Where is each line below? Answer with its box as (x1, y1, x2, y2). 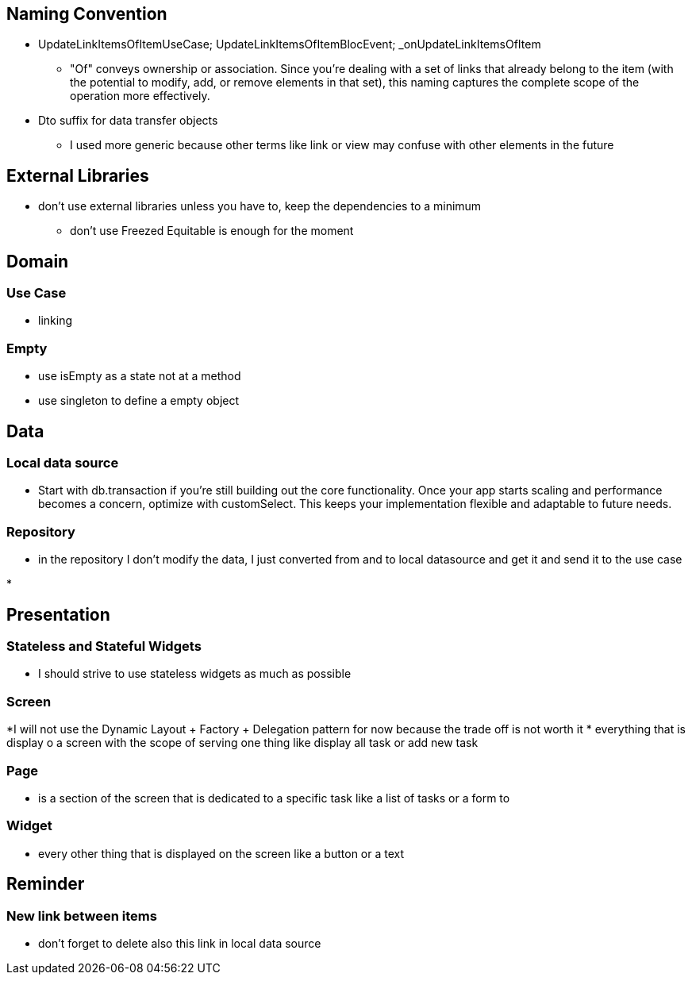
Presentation (6, 604, 110, 625)
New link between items (6, 907, 157, 924)
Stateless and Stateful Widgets (6, 638, 202, 655)
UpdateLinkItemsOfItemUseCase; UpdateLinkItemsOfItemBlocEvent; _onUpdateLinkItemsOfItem (38, 37, 541, 52)
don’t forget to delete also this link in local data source (38, 936, 321, 950)
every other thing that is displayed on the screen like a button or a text (38, 846, 405, 860)
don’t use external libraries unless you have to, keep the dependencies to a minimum (38, 199, 482, 214)
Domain (6, 251, 69, 271)
